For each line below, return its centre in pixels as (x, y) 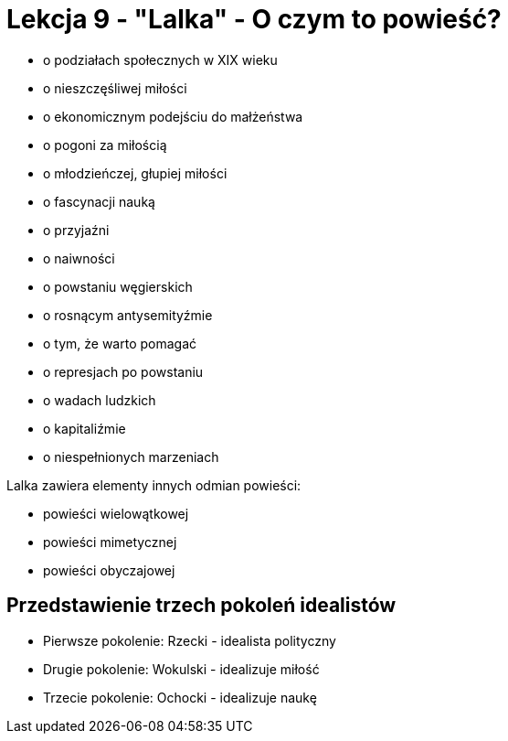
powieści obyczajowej (109, 570)
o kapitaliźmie (85, 428)
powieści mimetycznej (110, 542)
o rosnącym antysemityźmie (128, 315)
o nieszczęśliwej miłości (115, 88)
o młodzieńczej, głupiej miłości (135, 173)
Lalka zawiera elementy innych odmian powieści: (154, 485)
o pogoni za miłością (105, 145)
